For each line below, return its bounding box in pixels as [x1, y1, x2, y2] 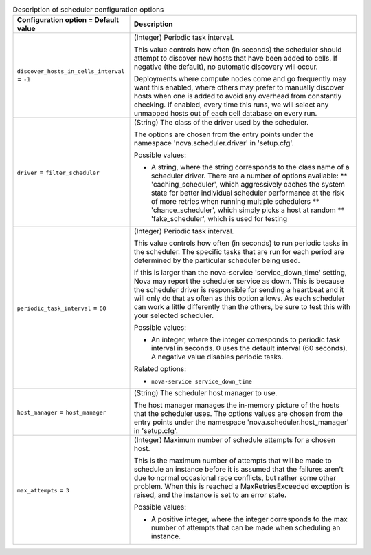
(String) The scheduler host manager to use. [134, 388, 278, 398]
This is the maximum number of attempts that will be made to [134, 456, 333, 465]
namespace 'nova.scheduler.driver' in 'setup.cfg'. [134, 138, 294, 148]
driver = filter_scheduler [16, 167, 100, 177]
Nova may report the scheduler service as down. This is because [134, 276, 345, 286]
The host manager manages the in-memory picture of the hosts [134, 400, 340, 410]
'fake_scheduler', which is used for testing [151, 214, 288, 224]
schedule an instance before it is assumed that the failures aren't [134, 465, 344, 474]
